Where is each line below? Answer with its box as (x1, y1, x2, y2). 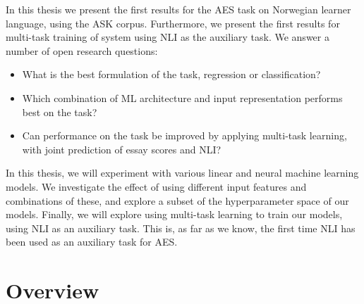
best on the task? (22, 104, 97, 119)
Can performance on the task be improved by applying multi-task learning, (22, 128, 347, 143)
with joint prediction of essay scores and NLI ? (22, 141, 222, 156)
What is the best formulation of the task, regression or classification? (22, 67, 321, 82)
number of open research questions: (6, 43, 158, 58)
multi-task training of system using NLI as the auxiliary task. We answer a (6, 30, 329, 44)
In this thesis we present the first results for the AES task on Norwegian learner (6, 2, 351, 16)
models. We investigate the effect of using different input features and (6, 179, 307, 194)
